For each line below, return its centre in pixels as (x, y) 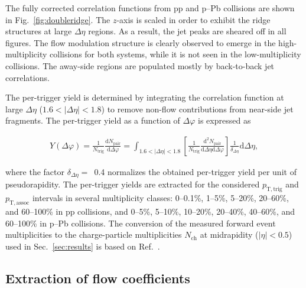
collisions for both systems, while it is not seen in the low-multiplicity (175, 54)
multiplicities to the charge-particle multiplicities (94, 234)
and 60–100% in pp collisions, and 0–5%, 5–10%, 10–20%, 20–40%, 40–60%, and (150, 211)
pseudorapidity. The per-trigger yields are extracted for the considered (133, 184)
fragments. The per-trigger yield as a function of (93, 120)
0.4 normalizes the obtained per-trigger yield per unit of (195, 171)
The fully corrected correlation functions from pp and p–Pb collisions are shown (150, 8)
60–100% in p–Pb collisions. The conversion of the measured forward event (141, 223)
